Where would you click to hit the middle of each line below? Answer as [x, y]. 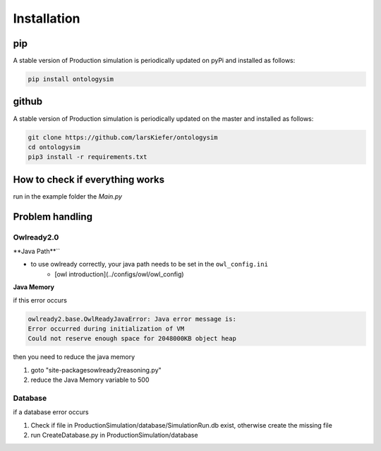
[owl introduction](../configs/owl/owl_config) [119, 274]
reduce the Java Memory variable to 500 [90, 380]
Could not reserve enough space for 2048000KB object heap [132, 339]
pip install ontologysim [71, 79]
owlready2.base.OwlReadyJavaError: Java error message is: [132, 319]
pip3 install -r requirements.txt [87, 157]
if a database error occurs [51, 412]
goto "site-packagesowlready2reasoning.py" [96, 370]
